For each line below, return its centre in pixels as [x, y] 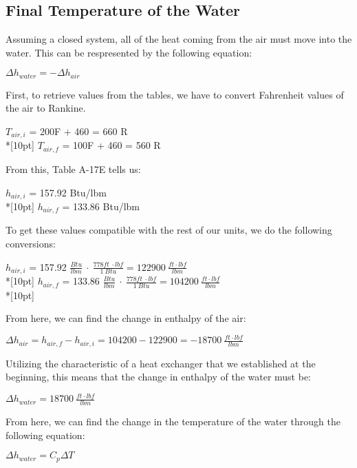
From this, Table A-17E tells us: [73, 169]
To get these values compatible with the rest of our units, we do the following [169, 230]
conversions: [31, 244]
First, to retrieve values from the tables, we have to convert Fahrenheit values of [175, 94]
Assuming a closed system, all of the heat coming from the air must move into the [179, 39]
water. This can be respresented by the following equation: [129, 52]
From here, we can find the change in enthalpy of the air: [126, 318]
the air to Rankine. [46, 108]
